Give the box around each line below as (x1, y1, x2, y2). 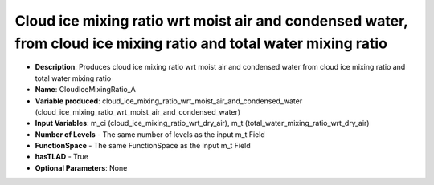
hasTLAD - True (35, 152, 88, 162)
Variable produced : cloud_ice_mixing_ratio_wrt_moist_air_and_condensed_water (35, 96, 303, 106)
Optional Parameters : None (35, 163, 128, 172)
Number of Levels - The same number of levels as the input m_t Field (35, 129, 265, 139)
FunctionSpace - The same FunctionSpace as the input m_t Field (35, 141, 251, 151)
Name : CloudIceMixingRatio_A (35, 85, 136, 95)
